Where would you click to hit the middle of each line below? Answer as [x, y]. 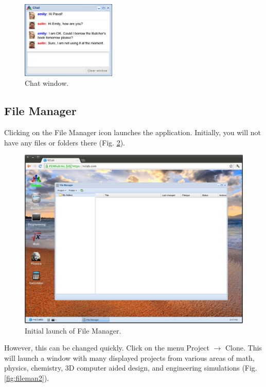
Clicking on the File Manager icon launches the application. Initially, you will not [132, 132]
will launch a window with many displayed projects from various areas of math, [129, 357]
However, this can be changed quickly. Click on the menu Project [107, 348]
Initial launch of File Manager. [73, 330]
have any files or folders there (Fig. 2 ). [65, 142]
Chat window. [47, 83]
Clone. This [244, 348]
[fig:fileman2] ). [27, 378]
